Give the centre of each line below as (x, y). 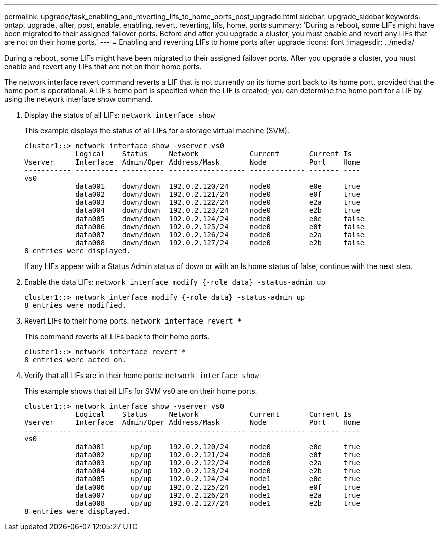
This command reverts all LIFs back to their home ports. (117, 336)
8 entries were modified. (75, 305)
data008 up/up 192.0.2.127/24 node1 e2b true (218, 503)
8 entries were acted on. (75, 360)
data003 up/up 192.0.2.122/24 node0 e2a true (218, 463)
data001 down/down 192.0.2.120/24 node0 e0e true (218, 186)
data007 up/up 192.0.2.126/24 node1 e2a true (218, 495)
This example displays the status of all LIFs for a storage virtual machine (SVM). (157, 130)
